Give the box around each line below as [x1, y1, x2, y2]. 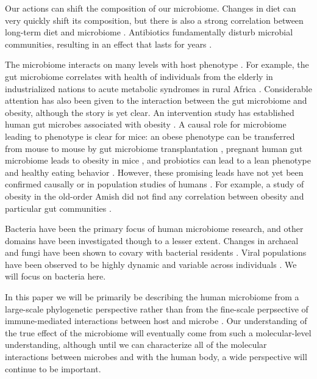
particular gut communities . [5, 201, 112, 214]
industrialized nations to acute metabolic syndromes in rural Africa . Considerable [5, 82, 312, 95]
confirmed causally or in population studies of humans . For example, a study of [5, 178, 304, 190]
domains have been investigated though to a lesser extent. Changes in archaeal [5, 234, 299, 247]
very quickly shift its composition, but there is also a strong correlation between [5, 13, 304, 26]
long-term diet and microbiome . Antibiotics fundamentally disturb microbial [5, 26, 293, 38]
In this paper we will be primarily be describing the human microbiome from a [5, 291, 299, 303]
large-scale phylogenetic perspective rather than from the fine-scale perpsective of [5, 302, 308, 315]
